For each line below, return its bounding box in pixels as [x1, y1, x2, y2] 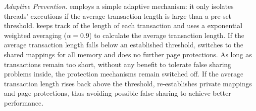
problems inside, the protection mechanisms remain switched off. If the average [4, 69, 244, 79]
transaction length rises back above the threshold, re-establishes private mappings [4, 78, 252, 88]
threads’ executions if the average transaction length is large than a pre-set [4, 10, 232, 21]
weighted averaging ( [4, 30, 67, 40]
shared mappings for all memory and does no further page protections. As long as [4, 49, 252, 59]
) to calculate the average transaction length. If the [89, 30, 245, 40]
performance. [4, 97, 44, 108]
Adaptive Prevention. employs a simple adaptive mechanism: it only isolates [4, 1, 234, 11]
